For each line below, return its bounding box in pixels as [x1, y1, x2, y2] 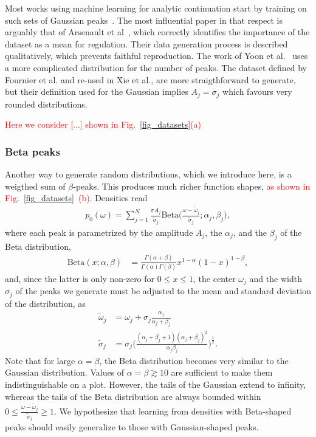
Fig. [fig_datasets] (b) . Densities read [5, 191, 148, 204]
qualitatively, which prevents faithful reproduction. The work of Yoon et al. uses [5, 49, 308, 62]
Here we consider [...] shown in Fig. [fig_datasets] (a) [5, 118, 201, 131]
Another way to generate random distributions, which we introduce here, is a [5, 168, 292, 181]
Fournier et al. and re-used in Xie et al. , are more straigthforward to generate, [5, 73, 296, 86]
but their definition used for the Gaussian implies [5, 85, 188, 98]
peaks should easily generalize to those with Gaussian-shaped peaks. [5, 421, 259, 433]
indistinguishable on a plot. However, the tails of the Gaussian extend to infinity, [5, 378, 306, 391]
